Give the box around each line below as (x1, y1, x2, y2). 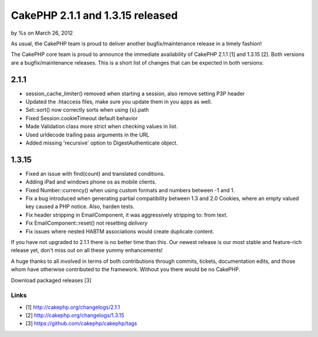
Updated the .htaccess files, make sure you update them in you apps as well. (25, 98, 212, 105)
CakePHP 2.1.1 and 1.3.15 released (11, 9, 178, 22)
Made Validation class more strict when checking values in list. (25, 123, 178, 130)
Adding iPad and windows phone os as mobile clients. (25, 178, 157, 185)
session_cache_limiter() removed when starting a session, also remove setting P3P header (25, 90, 245, 97)
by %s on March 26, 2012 (11, 29, 73, 36)
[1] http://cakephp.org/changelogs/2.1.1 (25, 303, 120, 311)
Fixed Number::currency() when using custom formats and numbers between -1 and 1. (25, 186, 235, 193)
